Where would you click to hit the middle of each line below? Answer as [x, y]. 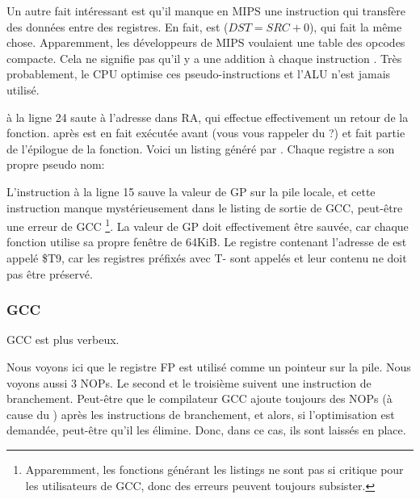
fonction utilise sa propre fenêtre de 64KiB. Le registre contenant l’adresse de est [207, 242]
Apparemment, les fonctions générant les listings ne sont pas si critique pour [214, 469]
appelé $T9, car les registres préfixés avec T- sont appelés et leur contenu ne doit [207, 257]
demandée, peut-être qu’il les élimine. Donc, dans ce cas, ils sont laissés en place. [206, 430]
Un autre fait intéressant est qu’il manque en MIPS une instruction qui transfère [206, 10]
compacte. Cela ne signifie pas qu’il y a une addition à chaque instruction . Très [204, 58]
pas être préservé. [50, 273]
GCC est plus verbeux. [63, 340]
